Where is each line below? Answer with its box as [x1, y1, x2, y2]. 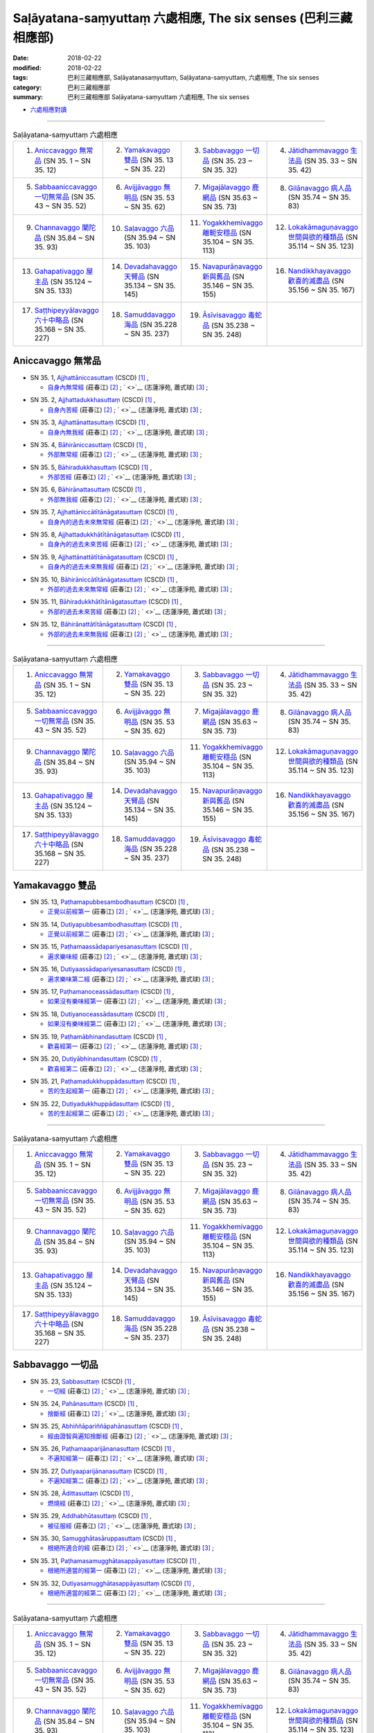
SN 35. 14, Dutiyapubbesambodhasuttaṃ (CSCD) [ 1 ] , [30, 920, 183, 928]
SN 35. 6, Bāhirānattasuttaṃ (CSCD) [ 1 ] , [30, 485, 145, 494]
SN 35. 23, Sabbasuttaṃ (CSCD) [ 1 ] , [30, 1377, 135, 1386]
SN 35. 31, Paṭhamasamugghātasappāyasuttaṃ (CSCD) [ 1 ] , [30, 1556, 201, 1565]
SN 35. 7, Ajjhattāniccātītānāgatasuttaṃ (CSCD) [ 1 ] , [30, 508, 178, 516]
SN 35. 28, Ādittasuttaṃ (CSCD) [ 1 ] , [30, 1489, 134, 1497]
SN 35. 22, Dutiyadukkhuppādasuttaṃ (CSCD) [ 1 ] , [30, 1099, 175, 1108]
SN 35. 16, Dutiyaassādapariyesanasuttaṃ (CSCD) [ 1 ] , [30, 965, 186, 973]
